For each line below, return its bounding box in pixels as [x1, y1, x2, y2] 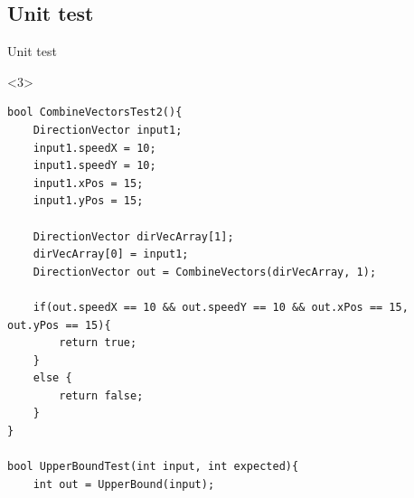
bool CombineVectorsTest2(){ [7, 106, 183, 119]
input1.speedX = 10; [33, 141, 156, 155]
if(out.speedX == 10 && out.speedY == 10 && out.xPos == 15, [33, 300, 409, 314]
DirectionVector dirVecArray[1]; [33, 230, 234, 243]
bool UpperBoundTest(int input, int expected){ [7, 460, 299, 474]
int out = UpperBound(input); [33, 477, 215, 491]
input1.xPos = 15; [33, 176, 144, 190]
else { [33, 371, 72, 385]
